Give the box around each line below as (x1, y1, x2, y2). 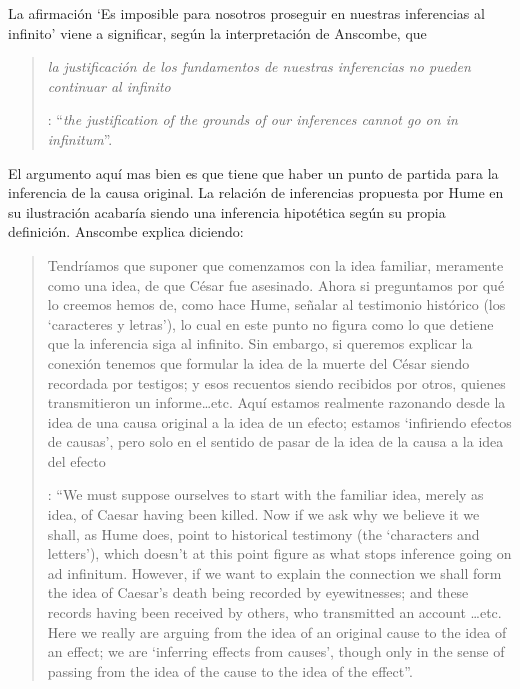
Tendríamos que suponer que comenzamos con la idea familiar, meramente (47, 254, 504, 275)
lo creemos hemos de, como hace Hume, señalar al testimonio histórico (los (47, 294, 506, 315)
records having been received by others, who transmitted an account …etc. (47, 602, 502, 623)
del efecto (47, 450, 106, 471)
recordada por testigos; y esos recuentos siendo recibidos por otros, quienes (47, 372, 506, 393)
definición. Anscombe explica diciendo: (8, 221, 244, 242)
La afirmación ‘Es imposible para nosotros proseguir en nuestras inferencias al (8, 3, 485, 23)
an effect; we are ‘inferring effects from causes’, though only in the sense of (47, 641, 505, 662)
